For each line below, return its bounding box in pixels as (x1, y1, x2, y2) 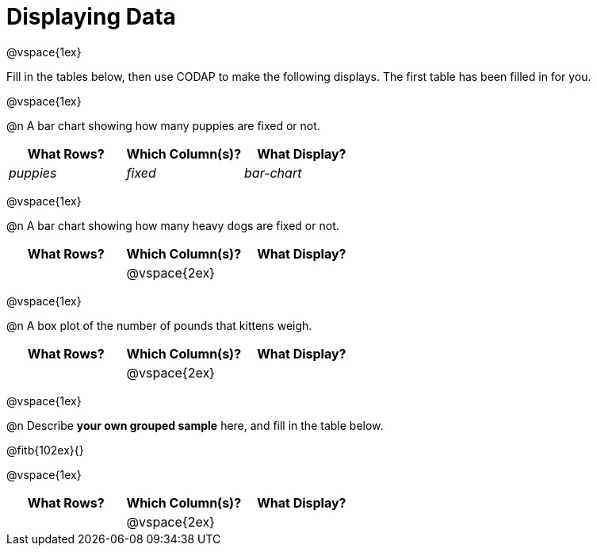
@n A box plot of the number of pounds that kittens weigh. (6, 318, 312, 332)
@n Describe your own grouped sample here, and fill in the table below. (6, 418, 384, 432)
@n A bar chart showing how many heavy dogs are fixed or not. (6, 218, 339, 232)
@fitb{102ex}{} (6, 443, 84, 457)
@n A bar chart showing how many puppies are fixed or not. (6, 118, 320, 132)
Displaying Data (6, 3, 176, 30)
